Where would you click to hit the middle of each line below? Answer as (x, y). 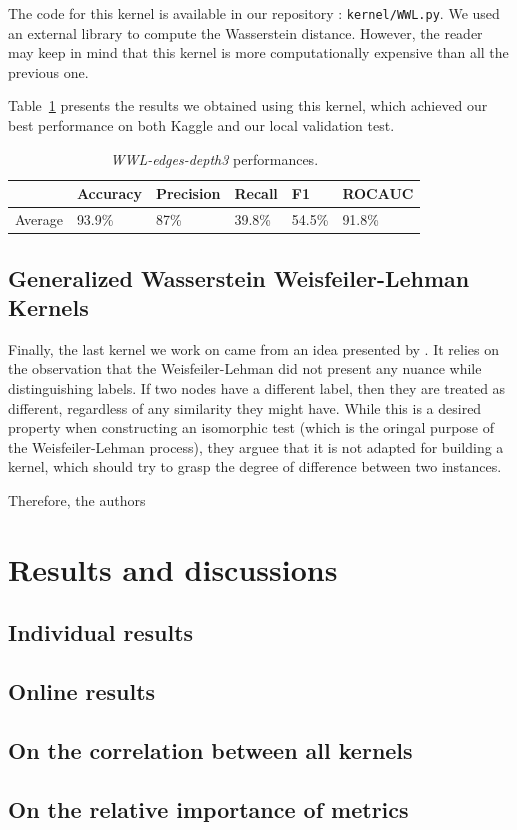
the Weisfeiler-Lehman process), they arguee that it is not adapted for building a (256, 446)
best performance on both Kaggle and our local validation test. (201, 125)
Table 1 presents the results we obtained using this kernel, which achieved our (248, 105)
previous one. (48, 71)
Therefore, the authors (77, 499)
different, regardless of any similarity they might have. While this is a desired (245, 407)
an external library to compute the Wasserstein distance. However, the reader (245, 32)
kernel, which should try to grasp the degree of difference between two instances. (255, 466)
